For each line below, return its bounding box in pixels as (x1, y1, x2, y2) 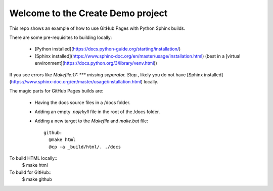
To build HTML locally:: (9, 155, 58, 161)
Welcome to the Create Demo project (9, 8, 168, 19)
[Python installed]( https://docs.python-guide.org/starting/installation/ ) (34, 46, 181, 52)
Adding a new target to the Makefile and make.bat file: (34, 118, 149, 124)
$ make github (22, 176, 53, 182)
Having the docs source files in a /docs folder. (34, 99, 131, 106)
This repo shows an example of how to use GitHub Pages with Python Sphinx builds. (9, 25, 186, 31)
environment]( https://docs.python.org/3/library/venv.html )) (34, 60, 158, 66)
